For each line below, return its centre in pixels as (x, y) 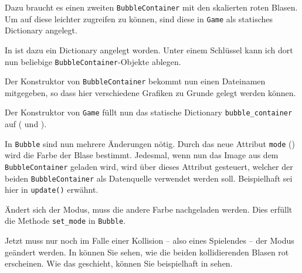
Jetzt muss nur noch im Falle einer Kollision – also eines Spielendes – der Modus (150, 240)
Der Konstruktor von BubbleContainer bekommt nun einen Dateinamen (135, 81)
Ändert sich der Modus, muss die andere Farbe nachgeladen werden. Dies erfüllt (149, 209)
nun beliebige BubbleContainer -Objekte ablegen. (93, 61)
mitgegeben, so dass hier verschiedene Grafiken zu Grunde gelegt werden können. (150, 92)
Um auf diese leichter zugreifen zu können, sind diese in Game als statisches (139, 18)
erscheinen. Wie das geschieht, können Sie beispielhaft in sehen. (119, 263)
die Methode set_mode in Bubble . (65, 221)
